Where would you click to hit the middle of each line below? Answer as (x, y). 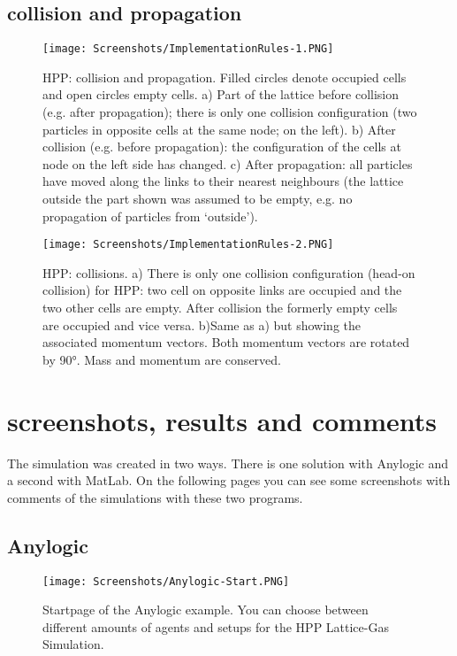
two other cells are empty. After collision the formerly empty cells (220, 308)
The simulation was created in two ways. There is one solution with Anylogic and (228, 463)
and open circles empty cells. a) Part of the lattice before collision (221, 94)
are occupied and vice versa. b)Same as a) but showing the (202, 324)
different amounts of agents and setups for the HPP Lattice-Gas (216, 626)
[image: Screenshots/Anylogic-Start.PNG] (166, 581)
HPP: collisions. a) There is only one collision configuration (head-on (229, 272)
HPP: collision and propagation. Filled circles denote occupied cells (225, 77)
